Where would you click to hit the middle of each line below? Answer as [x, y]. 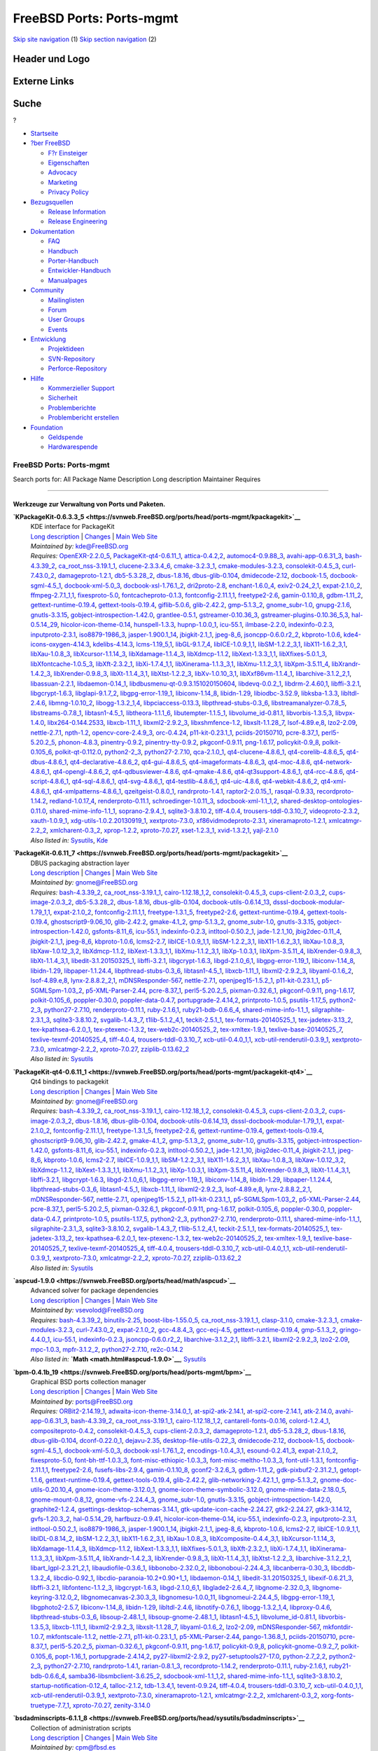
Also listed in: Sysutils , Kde [69, 840]
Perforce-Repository [78, 368]
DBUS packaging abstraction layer [80, 863]
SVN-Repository [71, 359]
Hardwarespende [73, 447]
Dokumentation [52, 231]
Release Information [77, 212]
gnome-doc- [338, 1480]
